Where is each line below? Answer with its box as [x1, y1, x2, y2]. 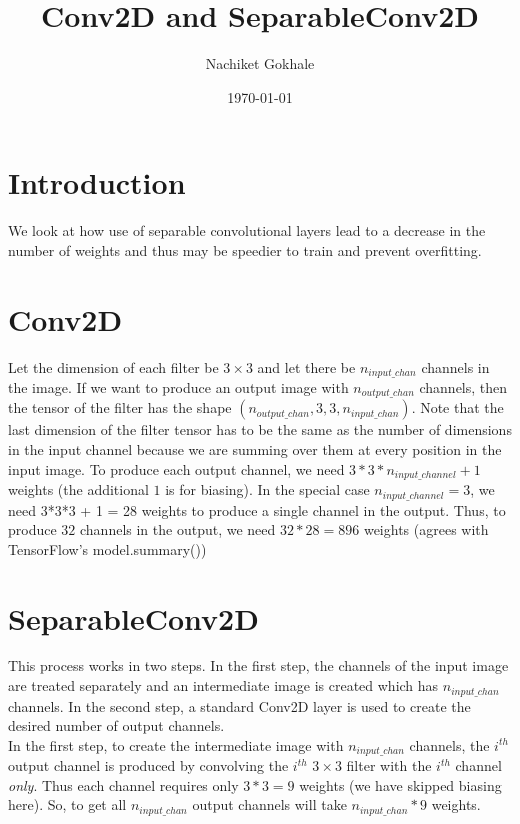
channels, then [419, 377, 508, 398]
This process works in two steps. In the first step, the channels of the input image [8, 655, 509, 676]
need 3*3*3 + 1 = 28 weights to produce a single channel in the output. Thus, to [8, 499, 506, 520]
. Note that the [411, 397, 504, 418]
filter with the [346, 755, 432, 776]
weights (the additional [8, 479, 149, 500]
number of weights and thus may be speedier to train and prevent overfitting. [8, 239, 482, 260]
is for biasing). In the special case [165, 479, 370, 500]
